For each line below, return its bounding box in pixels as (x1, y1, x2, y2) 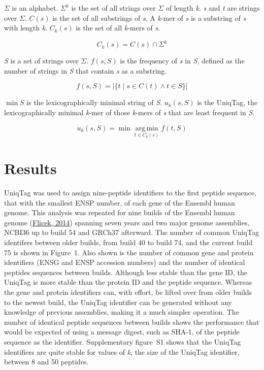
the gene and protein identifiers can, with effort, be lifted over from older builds (4, 286, 252, 297)
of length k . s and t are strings (166, 3, 260, 13)
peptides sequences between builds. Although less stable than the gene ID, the (4, 266, 248, 277)
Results (4, 158, 57, 179)
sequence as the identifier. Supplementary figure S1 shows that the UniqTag (4, 336, 241, 347)
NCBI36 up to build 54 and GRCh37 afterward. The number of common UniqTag (4, 227, 259, 238)
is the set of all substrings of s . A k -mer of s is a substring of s (52, 12, 246, 23)
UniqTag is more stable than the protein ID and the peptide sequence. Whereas (4, 277, 252, 287)
